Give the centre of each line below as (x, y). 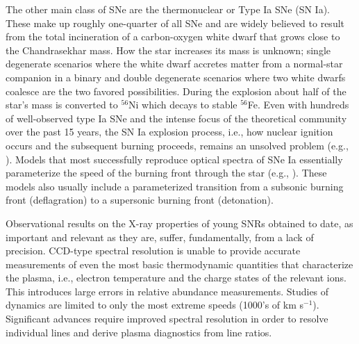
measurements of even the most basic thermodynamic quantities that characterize (179, 264)
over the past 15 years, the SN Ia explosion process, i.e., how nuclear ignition (169, 132)
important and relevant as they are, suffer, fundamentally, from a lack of (160, 237)
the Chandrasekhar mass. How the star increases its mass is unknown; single (168, 50)
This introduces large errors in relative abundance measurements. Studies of (167, 291)
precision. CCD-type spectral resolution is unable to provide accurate (153, 251)
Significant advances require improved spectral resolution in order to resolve (167, 319)
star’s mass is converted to (62, 105)
